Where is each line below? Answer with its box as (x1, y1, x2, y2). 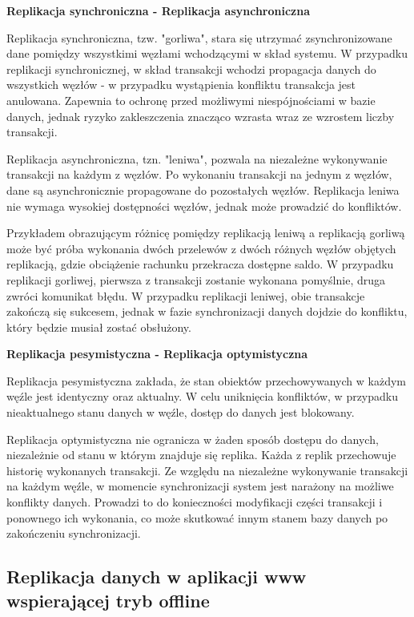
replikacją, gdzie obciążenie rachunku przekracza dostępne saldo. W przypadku (6, 256, 394, 272)
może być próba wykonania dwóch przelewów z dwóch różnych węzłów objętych (6, 240, 396, 256)
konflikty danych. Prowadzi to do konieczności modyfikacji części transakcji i (6, 494, 383, 510)
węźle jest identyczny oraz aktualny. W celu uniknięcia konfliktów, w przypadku (6, 388, 399, 405)
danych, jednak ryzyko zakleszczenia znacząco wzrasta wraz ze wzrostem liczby (6, 107, 395, 124)
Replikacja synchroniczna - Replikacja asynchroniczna (6, 2, 311, 18)
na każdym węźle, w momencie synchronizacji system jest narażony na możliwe (6, 478, 394, 494)
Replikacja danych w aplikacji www (6, 564, 307, 589)
